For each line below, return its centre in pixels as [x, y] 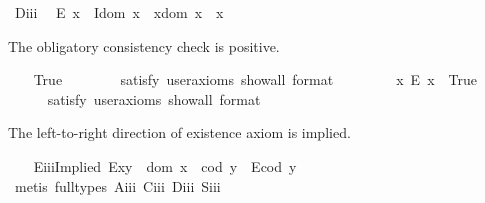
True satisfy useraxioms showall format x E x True [255, 79]
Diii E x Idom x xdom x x [119, 12]
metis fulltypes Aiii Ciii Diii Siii [117, 185]
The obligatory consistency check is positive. [144, 45]
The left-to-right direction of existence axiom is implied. [179, 132]
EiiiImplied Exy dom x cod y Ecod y [165, 165]
